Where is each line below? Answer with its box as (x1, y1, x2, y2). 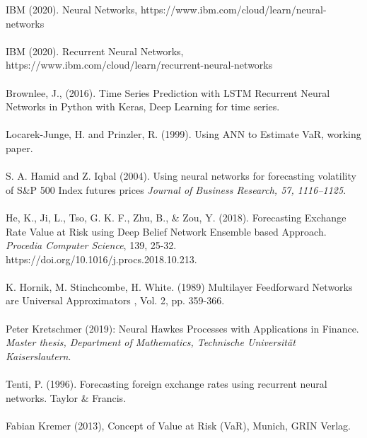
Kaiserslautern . (6, 348, 71, 363)
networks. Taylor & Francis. (6, 390, 127, 405)
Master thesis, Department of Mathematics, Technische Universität (6, 335, 296, 350)
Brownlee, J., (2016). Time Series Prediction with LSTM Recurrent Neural (6, 85, 330, 100)
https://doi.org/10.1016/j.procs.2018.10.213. (6, 251, 197, 266)
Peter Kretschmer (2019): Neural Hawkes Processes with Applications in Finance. (6, 321, 359, 335)
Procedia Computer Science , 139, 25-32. (6, 238, 177, 253)
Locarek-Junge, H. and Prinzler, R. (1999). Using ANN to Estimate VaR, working (6, 127, 361, 142)
